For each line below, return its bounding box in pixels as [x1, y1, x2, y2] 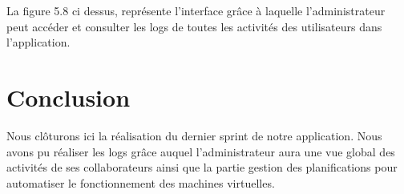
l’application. [6, 34, 71, 51]
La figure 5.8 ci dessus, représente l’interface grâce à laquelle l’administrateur [6, 2, 386, 18]
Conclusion [6, 80, 131, 113]
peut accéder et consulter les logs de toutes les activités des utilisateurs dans [6, 18, 382, 34]
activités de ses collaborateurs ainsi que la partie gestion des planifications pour [6, 159, 398, 176]
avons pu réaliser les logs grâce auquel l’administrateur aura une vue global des [6, 143, 395, 160]
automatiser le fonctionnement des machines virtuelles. [6, 174, 275, 191]
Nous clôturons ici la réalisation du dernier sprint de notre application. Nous [6, 127, 382, 143]
